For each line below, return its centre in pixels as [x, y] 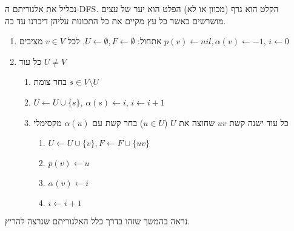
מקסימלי [48, 122]
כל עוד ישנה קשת [259, 122]
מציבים [31, 41]
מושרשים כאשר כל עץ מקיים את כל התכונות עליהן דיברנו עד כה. [115, 20]
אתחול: [150, 41]
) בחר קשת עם [118, 122]
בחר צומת [50, 82]
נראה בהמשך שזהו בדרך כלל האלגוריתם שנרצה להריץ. [98, 221]
